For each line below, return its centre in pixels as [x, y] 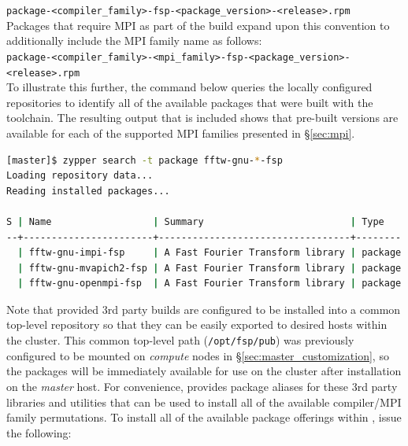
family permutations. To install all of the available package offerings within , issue [204, 417]
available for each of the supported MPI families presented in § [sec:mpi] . [181, 133]
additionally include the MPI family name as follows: [134, 41]
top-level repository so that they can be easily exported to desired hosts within [197, 324]
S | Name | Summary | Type [195, 221]
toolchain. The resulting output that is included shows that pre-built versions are [202, 118]
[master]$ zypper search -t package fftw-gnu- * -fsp [145, 160]
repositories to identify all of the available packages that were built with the [190, 102]
